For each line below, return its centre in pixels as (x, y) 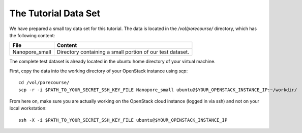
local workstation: (28, 108)
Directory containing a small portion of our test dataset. (123, 52)
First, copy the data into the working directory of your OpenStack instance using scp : (99, 71)
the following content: (32, 35)
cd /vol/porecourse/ (44, 83)
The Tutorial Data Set (55, 13)
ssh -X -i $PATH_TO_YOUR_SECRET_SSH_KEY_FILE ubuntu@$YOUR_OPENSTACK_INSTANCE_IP (123, 120)
